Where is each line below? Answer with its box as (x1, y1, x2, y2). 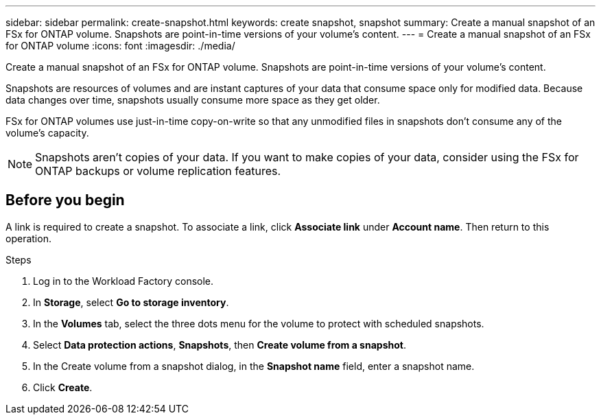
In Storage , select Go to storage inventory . (33, 296, 229, 308)
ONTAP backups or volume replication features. (35, 164, 281, 178)
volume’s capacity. (5, 127, 89, 139)
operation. (5, 232, 51, 244)
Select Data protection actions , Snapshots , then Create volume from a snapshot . (33, 338, 406, 351)
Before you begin (5, 191, 125, 209)
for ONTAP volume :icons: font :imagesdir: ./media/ (5, 40, 235, 51)
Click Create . (33, 381, 93, 393)
